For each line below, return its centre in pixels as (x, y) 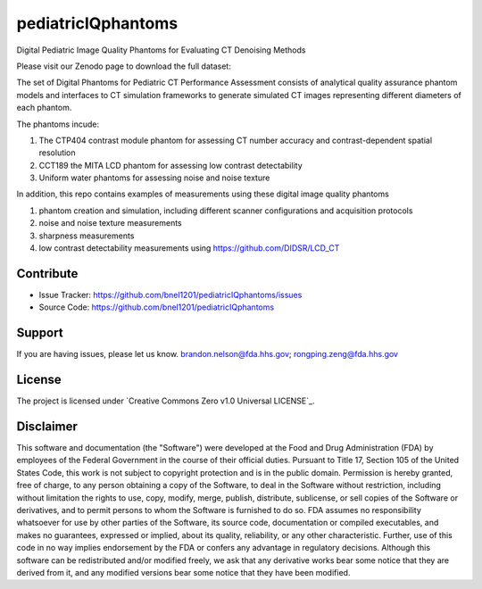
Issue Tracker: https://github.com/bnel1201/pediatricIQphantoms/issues (170, 294)
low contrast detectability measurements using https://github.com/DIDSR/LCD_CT (189, 248)
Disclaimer (47, 426)
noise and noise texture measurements (110, 223)
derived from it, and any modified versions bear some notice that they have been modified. (183, 572)
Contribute (47, 274)
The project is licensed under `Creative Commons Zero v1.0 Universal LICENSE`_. (166, 401)
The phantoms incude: (58, 124)
